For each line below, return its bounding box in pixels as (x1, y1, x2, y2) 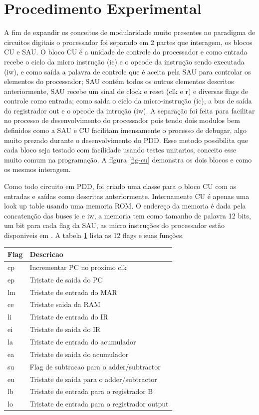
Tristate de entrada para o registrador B (29, 386, 153, 396)
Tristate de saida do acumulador (29, 348, 129, 359)
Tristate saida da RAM (29, 299, 101, 309)
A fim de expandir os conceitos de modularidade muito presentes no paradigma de (4, 27, 256, 37)
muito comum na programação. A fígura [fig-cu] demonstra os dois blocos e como (4, 154, 252, 164)
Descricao (29, 249, 63, 259)
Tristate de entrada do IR (29, 311, 108, 322)
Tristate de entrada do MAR (29, 286, 117, 297)
